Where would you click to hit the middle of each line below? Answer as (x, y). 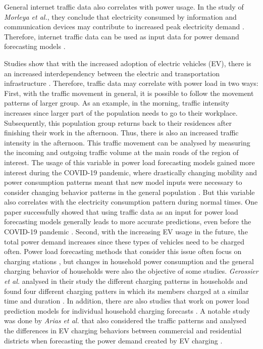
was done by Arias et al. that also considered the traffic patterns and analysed (125, 320)
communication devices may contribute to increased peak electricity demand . (124, 27)
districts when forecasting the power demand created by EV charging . (113, 340)
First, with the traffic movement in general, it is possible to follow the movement (129, 93)
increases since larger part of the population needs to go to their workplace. (121, 112)
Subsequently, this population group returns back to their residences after (118, 122)
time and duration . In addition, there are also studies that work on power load (127, 301)
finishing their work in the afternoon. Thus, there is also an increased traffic (121, 133)
